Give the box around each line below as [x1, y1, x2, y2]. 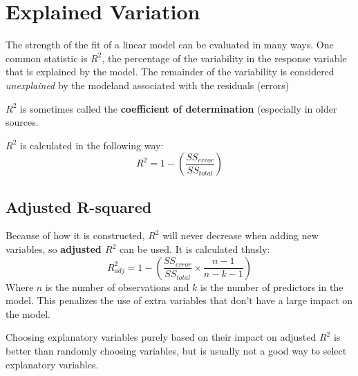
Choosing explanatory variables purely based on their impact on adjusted [6, 330, 317, 344]
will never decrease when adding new [162, 228, 319, 243]
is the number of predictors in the [200, 279, 343, 294]
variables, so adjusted [6, 242, 102, 256]
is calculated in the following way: [19, 138, 164, 152]
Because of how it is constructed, [6, 228, 145, 243]
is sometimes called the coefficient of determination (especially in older [19, 101, 337, 115]
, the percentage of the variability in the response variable [102, 50, 347, 65]
